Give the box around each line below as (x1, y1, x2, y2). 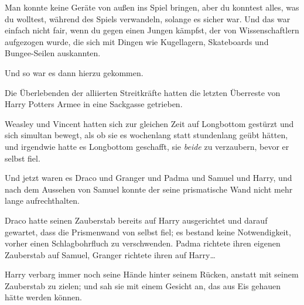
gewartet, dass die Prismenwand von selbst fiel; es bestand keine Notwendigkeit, (5, 225, 291, 238)
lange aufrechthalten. (5, 194, 80, 207)
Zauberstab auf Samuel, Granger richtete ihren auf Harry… (5, 248, 216, 261)
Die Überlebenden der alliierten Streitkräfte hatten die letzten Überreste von (5, 86, 281, 98)
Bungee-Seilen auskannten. (5, 47, 101, 59)
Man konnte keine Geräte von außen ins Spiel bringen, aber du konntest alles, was (5, 1, 299, 13)
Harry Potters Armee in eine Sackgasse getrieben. (5, 98, 183, 110)
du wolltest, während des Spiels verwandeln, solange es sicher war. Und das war (5, 12, 291, 25)
